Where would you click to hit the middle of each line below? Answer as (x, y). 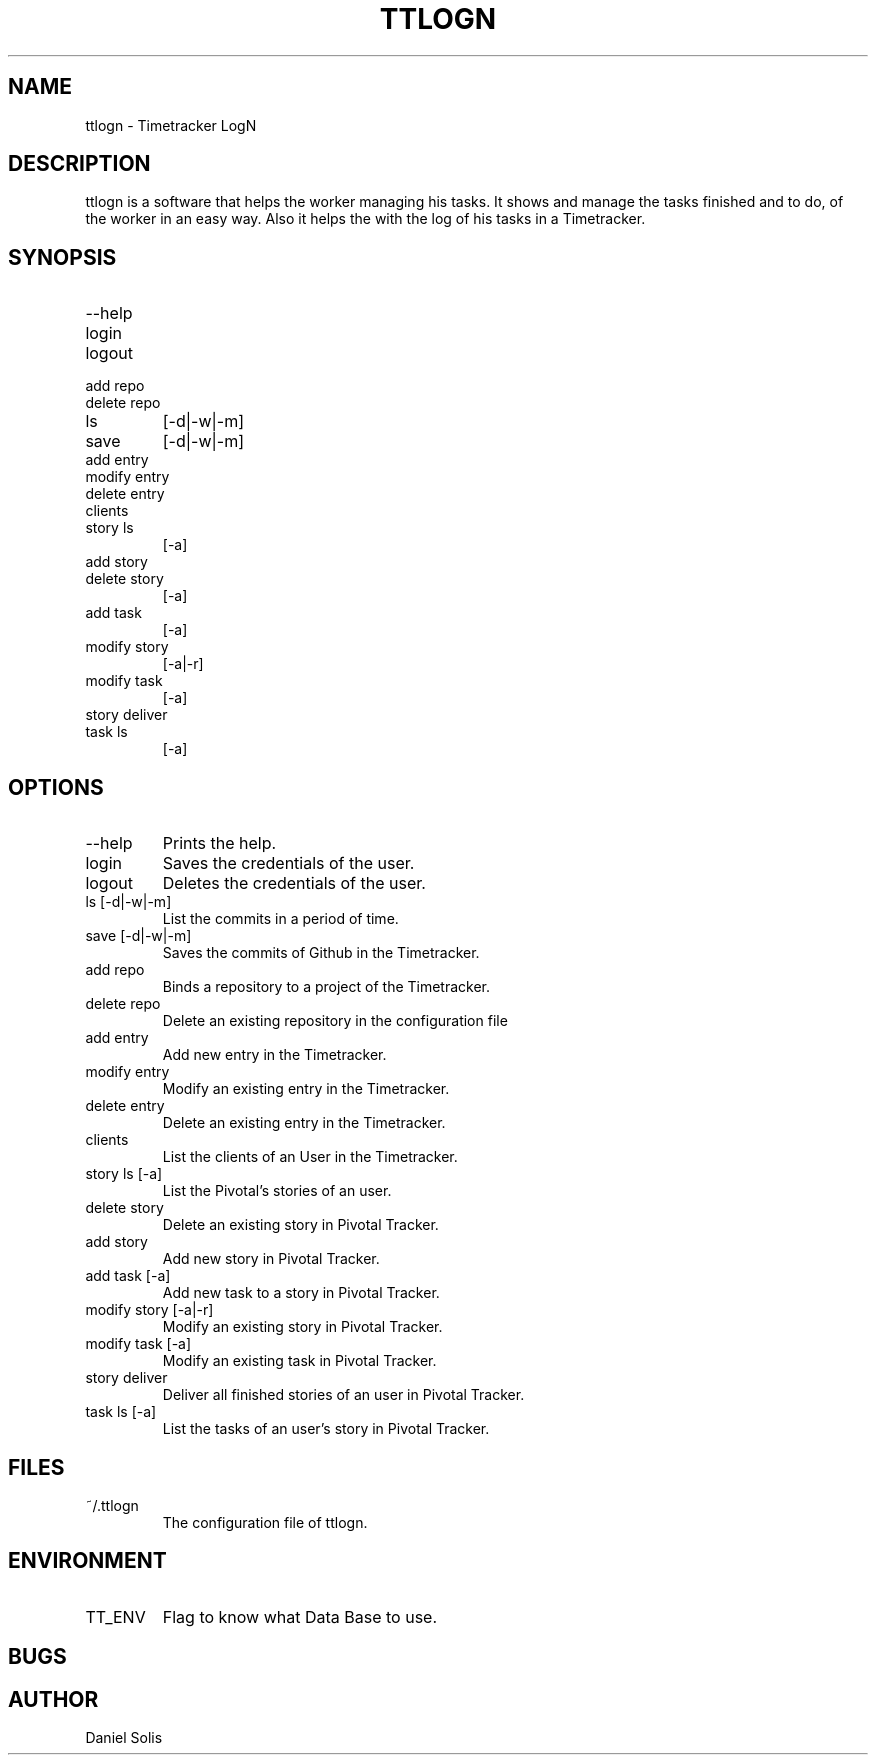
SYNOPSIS (62, 257)
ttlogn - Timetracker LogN (171, 125)
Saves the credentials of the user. (288, 863)
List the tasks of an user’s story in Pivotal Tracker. (326, 1429)
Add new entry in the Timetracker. (274, 1055)
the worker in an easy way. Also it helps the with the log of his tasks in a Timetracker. (365, 219)
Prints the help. (219, 843)
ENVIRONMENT (87, 1561)
